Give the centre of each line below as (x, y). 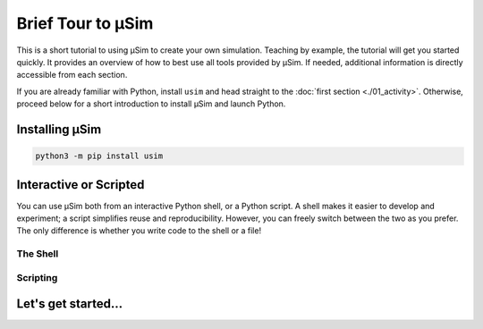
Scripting (37, 277)
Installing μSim (59, 129)
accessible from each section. (72, 75)
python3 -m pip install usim (99, 156)
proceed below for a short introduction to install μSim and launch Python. (151, 104)
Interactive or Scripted (80, 185)
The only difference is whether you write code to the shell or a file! (139, 231)
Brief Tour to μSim (85, 23)
